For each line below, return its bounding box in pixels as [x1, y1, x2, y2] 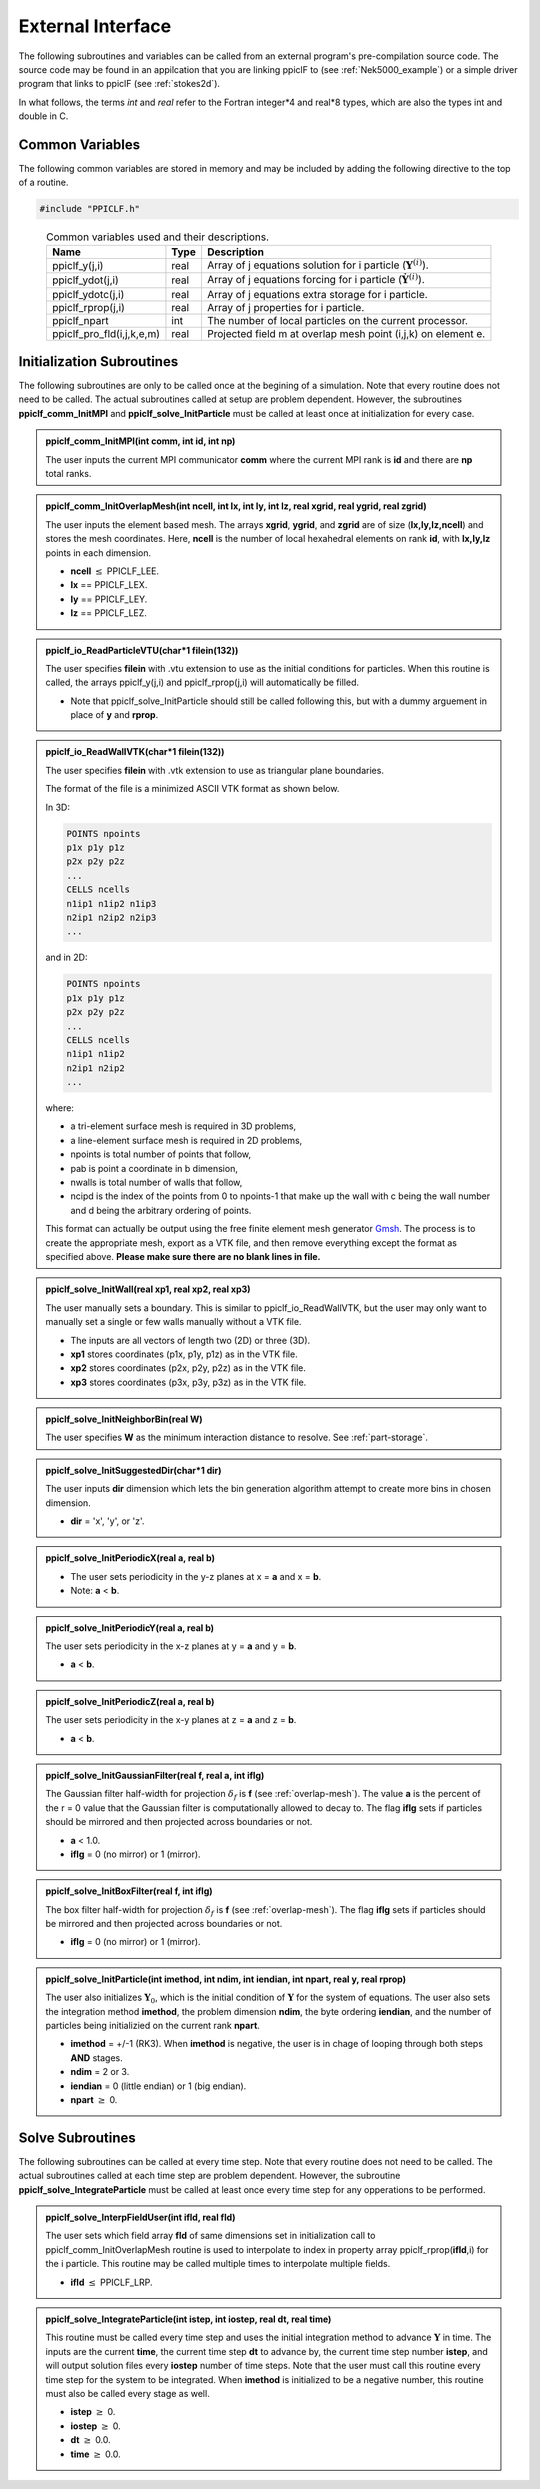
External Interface [18, 15, 172, 37]
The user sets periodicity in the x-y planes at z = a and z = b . [45, 1714, 297, 1726]
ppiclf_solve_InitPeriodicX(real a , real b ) [45, 1552, 215, 1564]
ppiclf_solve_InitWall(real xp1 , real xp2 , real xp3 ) [45, 1283, 251, 1295]
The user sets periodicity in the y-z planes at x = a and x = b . [70, 1570, 322, 1582]
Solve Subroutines [18, 2129, 137, 2146]
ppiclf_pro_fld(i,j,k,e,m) [51, 326, 160, 340]
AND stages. [70, 2051, 124, 2064]
